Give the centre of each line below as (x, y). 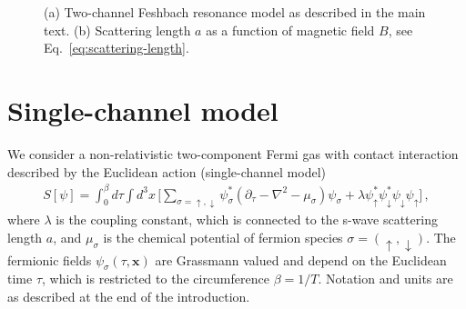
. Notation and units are (385, 279)
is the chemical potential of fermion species (223, 238)
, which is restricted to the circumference (156, 279)
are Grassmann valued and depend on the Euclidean (301, 259)
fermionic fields (50, 259)
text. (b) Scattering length (117, 30)
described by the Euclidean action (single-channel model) (167, 171)
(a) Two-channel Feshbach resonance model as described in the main (235, 12)
